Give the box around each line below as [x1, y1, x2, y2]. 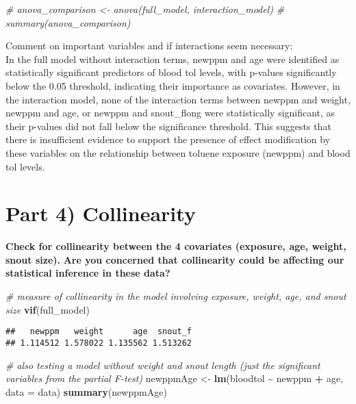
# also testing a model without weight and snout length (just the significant [5, 357, 320, 372]
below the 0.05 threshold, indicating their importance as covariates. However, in [5, 78, 340, 92]
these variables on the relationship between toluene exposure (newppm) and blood [5, 145, 351, 160]
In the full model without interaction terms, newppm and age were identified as [5, 51, 340, 66]
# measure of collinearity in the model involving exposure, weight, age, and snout [5, 289, 346, 303]
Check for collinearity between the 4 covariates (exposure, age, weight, [5, 239, 346, 253]
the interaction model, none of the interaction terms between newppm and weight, [5, 92, 351, 106]
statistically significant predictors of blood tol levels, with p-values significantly [5, 65, 337, 79]
